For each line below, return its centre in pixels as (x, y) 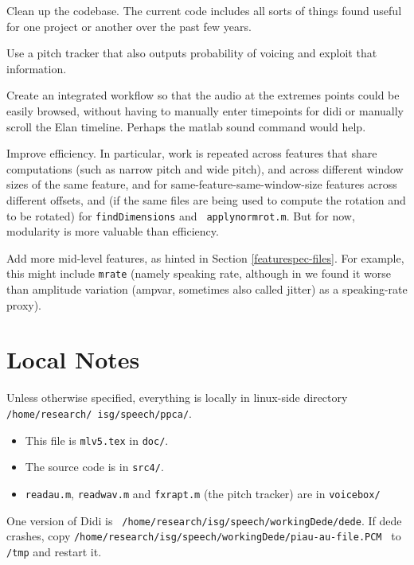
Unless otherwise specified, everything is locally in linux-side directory (177, 397)
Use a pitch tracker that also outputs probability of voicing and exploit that (192, 53)
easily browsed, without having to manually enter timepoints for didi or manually (205, 110)
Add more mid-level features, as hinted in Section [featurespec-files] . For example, (205, 257)
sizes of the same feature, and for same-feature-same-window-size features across (202, 184)
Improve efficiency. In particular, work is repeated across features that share (192, 153)
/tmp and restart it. (54, 551)
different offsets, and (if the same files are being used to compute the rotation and (206, 199)
